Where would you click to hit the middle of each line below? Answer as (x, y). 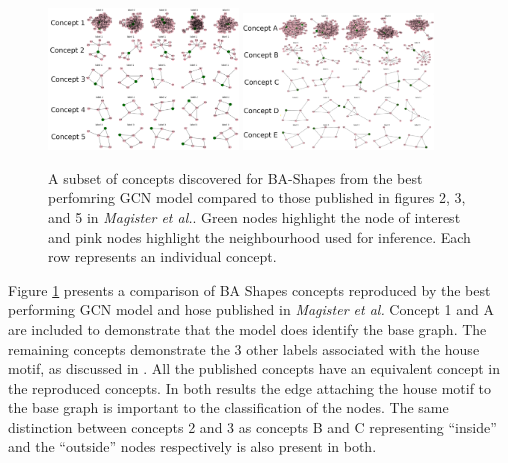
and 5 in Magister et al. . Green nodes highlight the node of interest (254, 216)
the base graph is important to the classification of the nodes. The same (228, 407)
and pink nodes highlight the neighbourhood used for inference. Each (259, 236)
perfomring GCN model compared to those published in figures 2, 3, (257, 197)
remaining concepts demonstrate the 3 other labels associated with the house (244, 348)
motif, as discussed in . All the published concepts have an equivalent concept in (254, 368)
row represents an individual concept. (162, 256)
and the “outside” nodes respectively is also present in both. (192, 446)
